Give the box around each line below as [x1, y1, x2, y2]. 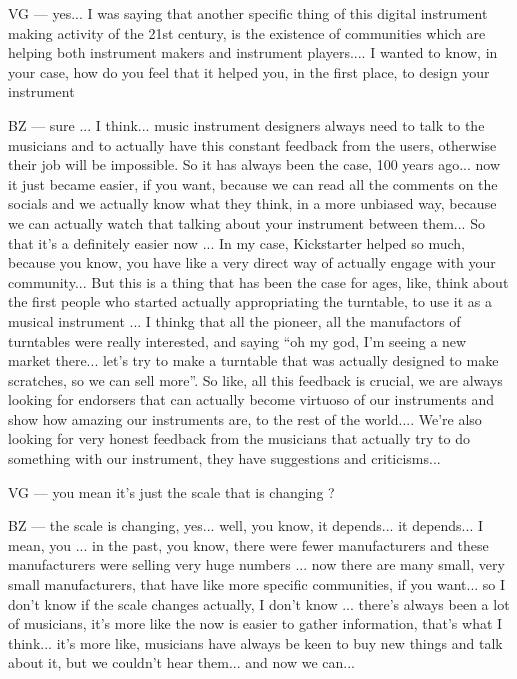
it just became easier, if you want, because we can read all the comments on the [8, 173, 498, 194]
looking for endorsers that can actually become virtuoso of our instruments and [8, 389, 494, 410]
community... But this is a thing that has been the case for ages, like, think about [8, 271, 509, 292]
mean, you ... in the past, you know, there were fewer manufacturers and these [8, 534, 489, 555]
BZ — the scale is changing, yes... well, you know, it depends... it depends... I [8, 515, 484, 536]
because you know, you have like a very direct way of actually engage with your [8, 252, 496, 273]
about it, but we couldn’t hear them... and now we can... [8, 652, 355, 673]
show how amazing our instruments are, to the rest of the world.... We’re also [8, 408, 482, 429]
